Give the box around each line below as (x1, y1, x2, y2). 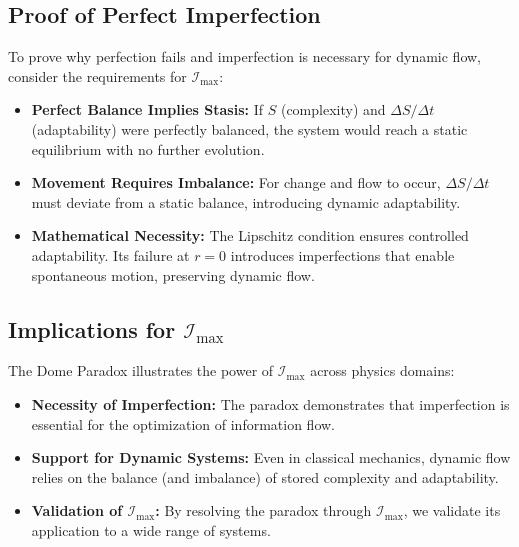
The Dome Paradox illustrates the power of (8, 360, 274, 381)
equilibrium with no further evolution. (31, 138, 265, 159)
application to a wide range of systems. (31, 519, 271, 540)
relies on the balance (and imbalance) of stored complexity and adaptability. (31, 466, 499, 487)
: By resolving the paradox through (155, 500, 372, 521)
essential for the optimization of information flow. (31, 413, 335, 434)
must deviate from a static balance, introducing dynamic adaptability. (31, 191, 461, 212)
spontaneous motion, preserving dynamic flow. (31, 264, 315, 285)
